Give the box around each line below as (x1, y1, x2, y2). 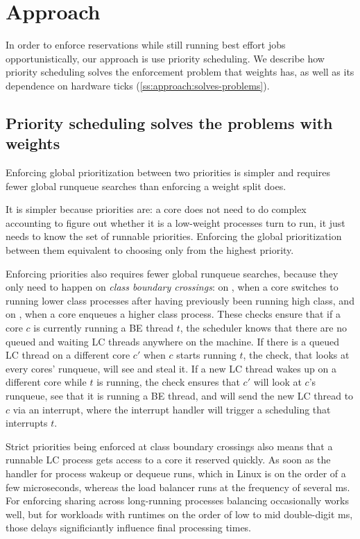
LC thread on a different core (6, 348, 130, 362)
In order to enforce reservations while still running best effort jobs (6, 37, 286, 52)
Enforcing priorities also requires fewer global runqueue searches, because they (6, 266, 338, 280)
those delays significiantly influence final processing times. (6, 520, 252, 535)
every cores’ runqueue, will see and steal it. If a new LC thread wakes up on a (6, 361, 336, 375)
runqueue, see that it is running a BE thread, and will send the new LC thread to (6, 388, 354, 402)
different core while (6, 375, 87, 389)
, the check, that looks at (243, 348, 350, 362)
